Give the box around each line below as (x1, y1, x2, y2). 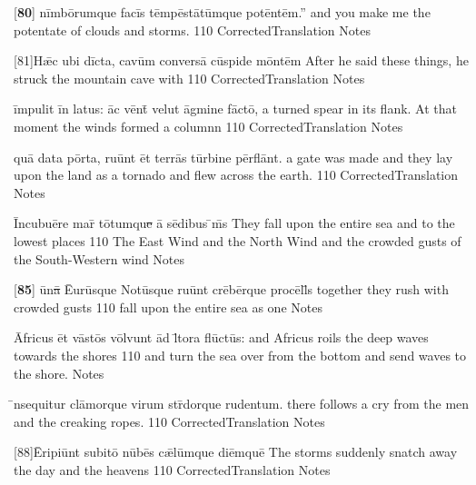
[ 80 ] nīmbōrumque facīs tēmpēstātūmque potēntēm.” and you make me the (14, 3, 431, 21)
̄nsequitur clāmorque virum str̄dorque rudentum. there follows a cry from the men (14, 394, 470, 413)
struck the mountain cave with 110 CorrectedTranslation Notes (14, 68, 365, 87)
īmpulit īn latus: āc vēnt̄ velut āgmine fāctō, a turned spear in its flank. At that (14, 99, 458, 118)
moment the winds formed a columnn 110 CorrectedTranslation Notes (14, 116, 403, 135)
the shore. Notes (14, 363, 104, 382)
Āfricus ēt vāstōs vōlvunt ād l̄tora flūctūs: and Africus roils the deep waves (14, 328, 429, 347)
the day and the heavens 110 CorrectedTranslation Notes (14, 460, 331, 479)
